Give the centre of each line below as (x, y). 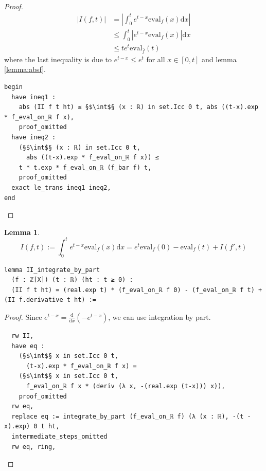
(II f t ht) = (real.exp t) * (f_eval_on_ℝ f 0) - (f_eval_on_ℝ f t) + (137, 290)
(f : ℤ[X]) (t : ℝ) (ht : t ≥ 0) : (72, 280)
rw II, (23, 336)
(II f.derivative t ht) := (50, 300)
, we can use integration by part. (159, 316)
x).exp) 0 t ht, (32, 427)
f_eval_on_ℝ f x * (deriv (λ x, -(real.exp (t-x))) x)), (126, 386)
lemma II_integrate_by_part (52, 270)
